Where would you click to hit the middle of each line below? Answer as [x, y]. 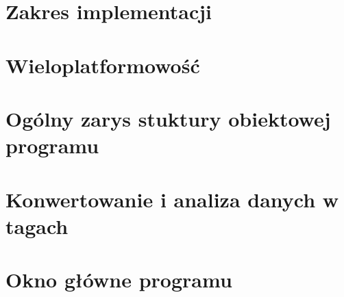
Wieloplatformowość [103, 65]
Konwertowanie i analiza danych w [172, 199]
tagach [37, 225]
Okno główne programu [119, 280]
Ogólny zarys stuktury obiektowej [168, 118]
